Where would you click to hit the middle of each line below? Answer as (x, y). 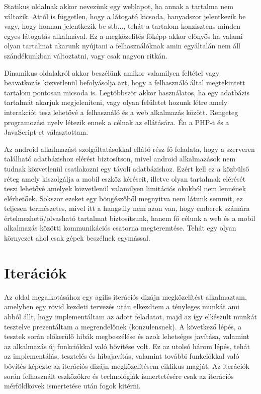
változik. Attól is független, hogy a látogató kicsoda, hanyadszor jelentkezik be (125, 16)
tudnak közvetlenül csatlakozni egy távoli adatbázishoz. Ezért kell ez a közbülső (127, 168)
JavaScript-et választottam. (46, 132)
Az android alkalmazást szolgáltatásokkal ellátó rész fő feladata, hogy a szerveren (129, 149)
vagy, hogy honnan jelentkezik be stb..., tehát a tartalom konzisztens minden (122, 26)
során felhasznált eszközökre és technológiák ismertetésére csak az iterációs (119, 376)
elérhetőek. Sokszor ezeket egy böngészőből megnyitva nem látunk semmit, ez (123, 198)
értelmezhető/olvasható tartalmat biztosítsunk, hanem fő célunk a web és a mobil (130, 218)
